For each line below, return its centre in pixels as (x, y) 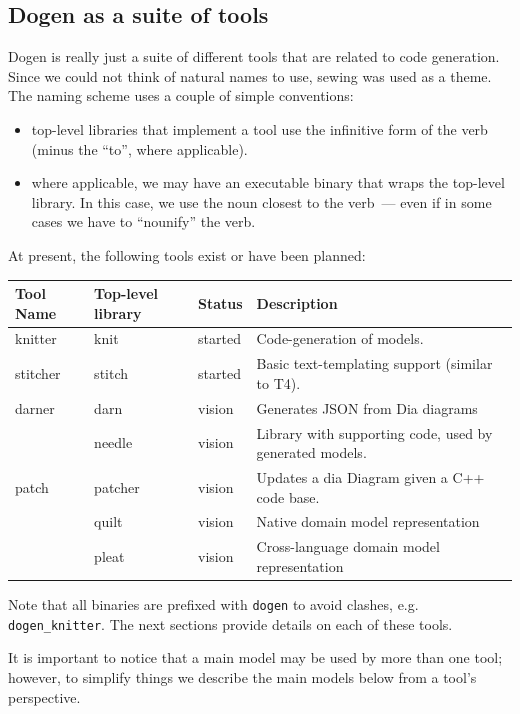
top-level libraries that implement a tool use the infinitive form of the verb (259, 128)
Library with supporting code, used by (374, 432)
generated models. (311, 452)
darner (35, 407)
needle (113, 442)
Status (220, 302)
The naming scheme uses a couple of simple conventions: (181, 95)
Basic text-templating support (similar (374, 363)
